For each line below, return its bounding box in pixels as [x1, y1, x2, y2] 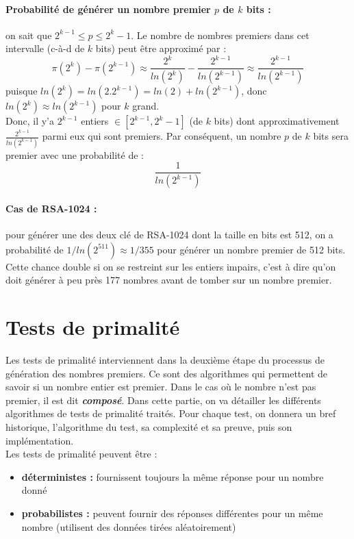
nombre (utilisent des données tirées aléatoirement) [21, 519, 236, 534]
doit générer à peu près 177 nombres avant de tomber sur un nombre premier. [5, 273, 332, 287]
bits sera [313, 129, 349, 143]
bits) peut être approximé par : [95, 41, 227, 55]
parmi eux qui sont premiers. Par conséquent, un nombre [42, 129, 281, 143]
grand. [132, 99, 160, 113]
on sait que [5, 27, 52, 42]
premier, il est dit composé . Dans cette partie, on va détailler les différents [5, 392, 321, 407]
